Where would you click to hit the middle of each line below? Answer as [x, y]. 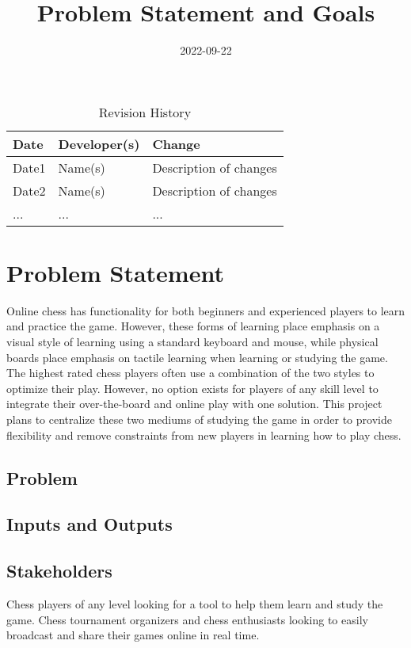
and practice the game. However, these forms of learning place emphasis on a [193, 326]
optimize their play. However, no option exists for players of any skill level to [192, 388]
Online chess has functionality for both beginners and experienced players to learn [206, 310]
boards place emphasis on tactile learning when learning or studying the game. [197, 357]
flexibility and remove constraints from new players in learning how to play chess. [204, 435]
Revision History [145, 112]
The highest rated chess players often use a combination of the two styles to [190, 373]
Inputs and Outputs [89, 524]
